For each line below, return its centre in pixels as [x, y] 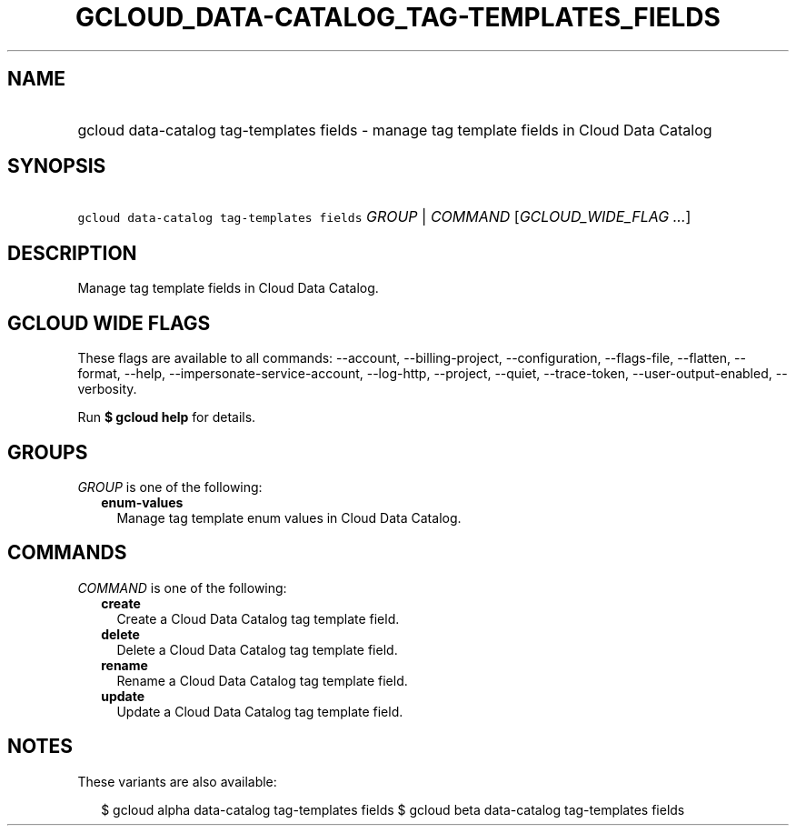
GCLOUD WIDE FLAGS [109, 323]
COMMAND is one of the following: [182, 587]
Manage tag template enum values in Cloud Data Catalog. [289, 517]
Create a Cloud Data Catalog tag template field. [258, 618]
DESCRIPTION [72, 253]
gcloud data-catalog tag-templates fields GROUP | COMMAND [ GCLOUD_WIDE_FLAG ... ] [384, 217]
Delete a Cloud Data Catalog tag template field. [257, 649]
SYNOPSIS [57, 166]
